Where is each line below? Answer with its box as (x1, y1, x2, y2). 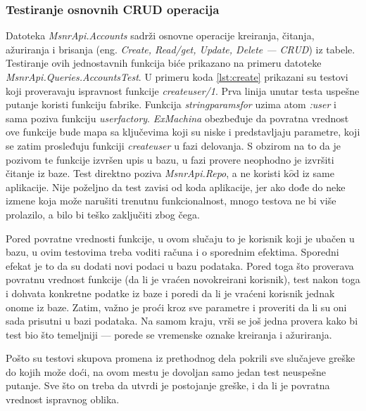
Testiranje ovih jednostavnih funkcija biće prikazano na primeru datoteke (6, 56, 322, 70)
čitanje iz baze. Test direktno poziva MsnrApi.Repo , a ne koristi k (6, 166, 289, 181)
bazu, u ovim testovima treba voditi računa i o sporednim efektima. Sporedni (6, 244, 339, 259)
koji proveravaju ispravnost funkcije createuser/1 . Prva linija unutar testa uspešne (6, 83, 360, 98)
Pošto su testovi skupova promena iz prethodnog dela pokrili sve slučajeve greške (6, 351, 355, 365)
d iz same (294, 166, 334, 181)
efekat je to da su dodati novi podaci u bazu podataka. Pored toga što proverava (6, 258, 354, 273)
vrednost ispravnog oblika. (6, 392, 120, 407)
